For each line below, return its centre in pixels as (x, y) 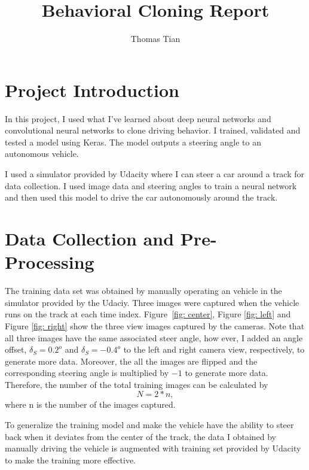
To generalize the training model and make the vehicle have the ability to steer (149, 425)
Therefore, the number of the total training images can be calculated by (137, 384)
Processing (50, 262)
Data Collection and (90, 238)
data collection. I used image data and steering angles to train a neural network (151, 185)
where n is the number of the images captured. (90, 404)
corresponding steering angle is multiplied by (87, 373)
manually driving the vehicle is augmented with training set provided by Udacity (153, 448)
